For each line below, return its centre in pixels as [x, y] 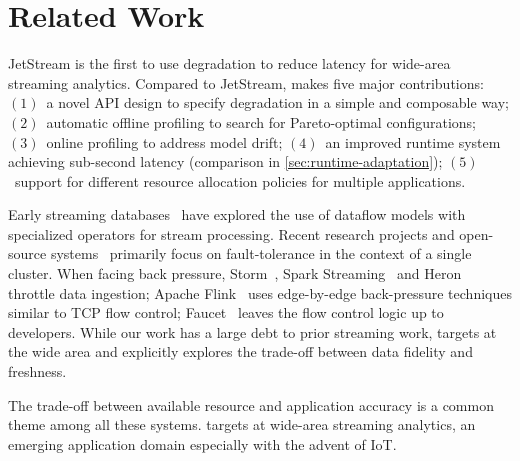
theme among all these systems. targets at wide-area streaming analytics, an [242, 424]
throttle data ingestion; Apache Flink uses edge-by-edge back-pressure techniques [260, 292]
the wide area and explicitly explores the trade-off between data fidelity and [240, 351]
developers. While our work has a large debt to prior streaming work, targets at [252, 331]
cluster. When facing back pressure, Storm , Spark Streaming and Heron [235, 273]
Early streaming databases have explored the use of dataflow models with [237, 214]
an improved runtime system [413, 141]
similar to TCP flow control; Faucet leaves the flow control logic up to [226, 312]
